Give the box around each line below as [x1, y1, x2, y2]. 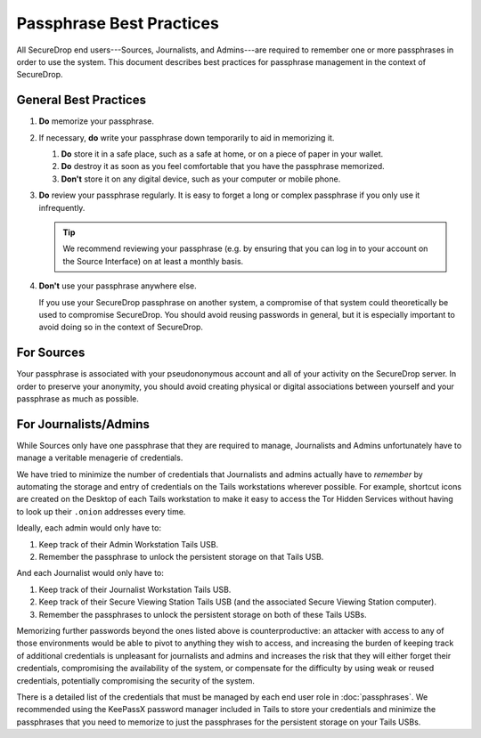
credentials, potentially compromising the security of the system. [16, 675, 256, 685]
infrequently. [38, 202, 86, 213]
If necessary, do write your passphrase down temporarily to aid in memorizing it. [38, 132, 335, 142]
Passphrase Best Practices [16, 13, 220, 33]
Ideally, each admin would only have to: [16, 523, 162, 533]
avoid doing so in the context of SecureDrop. [38, 321, 204, 333]
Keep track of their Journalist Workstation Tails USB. [38, 584, 232, 595]
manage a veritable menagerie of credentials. [16, 452, 183, 463]
